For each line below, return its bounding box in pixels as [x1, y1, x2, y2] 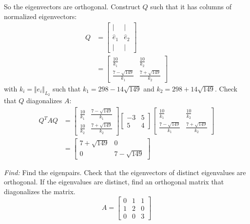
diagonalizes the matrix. [4, 186, 76, 196]
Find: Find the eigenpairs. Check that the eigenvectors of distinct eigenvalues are [4, 167, 246, 177]
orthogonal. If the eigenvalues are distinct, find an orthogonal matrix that [4, 177, 224, 187]
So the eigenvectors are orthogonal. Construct [4, 1, 140, 11]
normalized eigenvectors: [4, 11, 77, 21]
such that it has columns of [150, 1, 231, 11]
